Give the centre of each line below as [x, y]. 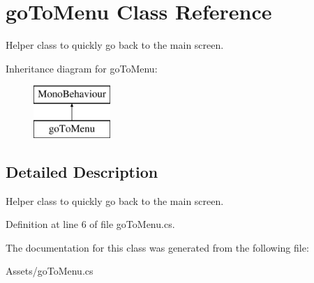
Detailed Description [82, 171]
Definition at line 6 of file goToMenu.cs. [90, 224]
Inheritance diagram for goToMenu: [82, 68]
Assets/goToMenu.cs [50, 271]
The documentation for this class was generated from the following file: [157, 247]
